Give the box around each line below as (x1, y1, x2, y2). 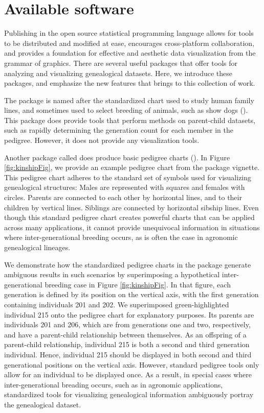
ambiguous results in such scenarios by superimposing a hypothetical (4, 269, 220, 280)
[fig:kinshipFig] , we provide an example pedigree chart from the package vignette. (4, 162, 260, 173)
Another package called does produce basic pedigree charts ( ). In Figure (4, 152, 230, 162)
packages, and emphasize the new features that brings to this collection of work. (4, 78, 255, 88)
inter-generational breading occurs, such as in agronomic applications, (4, 379, 223, 390)
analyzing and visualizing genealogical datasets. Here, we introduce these (4, 67, 233, 78)
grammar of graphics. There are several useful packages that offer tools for (4, 57, 238, 68)
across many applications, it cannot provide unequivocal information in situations (4, 222, 260, 232)
